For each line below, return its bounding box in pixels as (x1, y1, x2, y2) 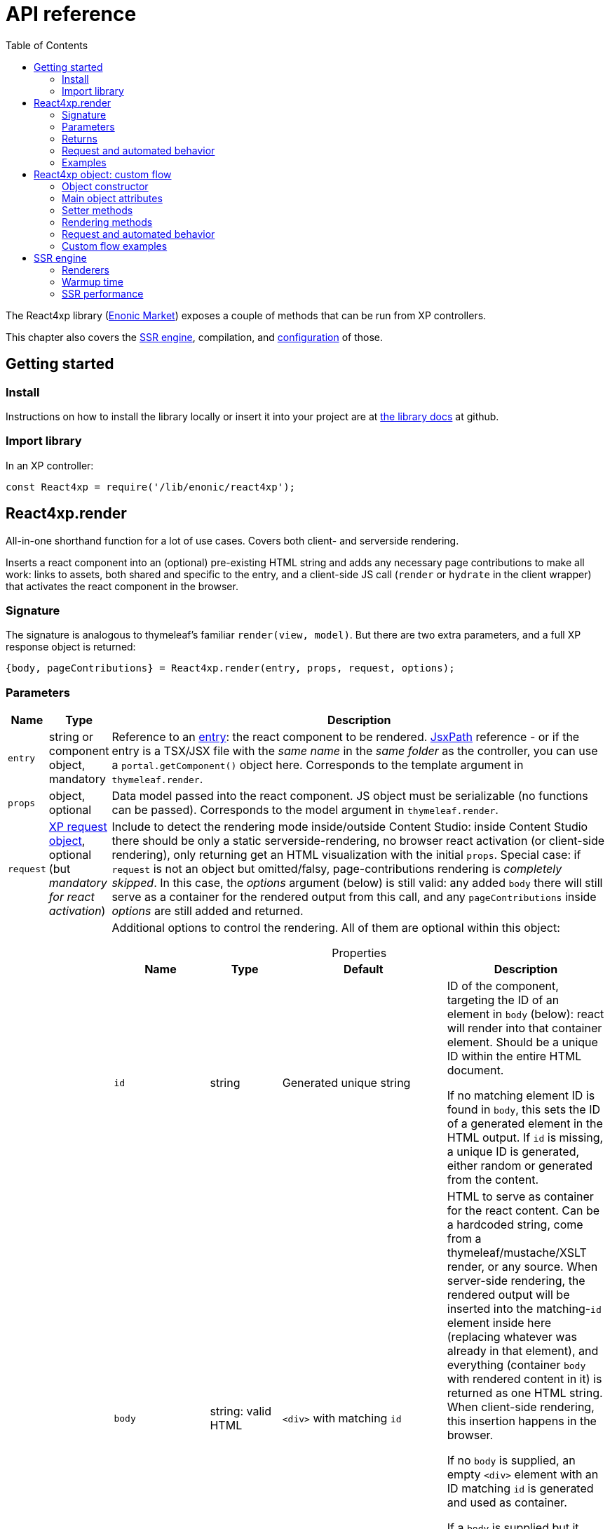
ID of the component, (447, 979, 559, 994)
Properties (332, 946, 387, 961)
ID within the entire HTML (447, 1049, 582, 1064)
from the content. (447, 1173, 538, 1187)
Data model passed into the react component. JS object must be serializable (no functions (111, 789, 588, 803)
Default (343, 962, 384, 977)
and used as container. (447, 1495, 567, 1510)
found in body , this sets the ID (447, 1102, 600, 1117)
